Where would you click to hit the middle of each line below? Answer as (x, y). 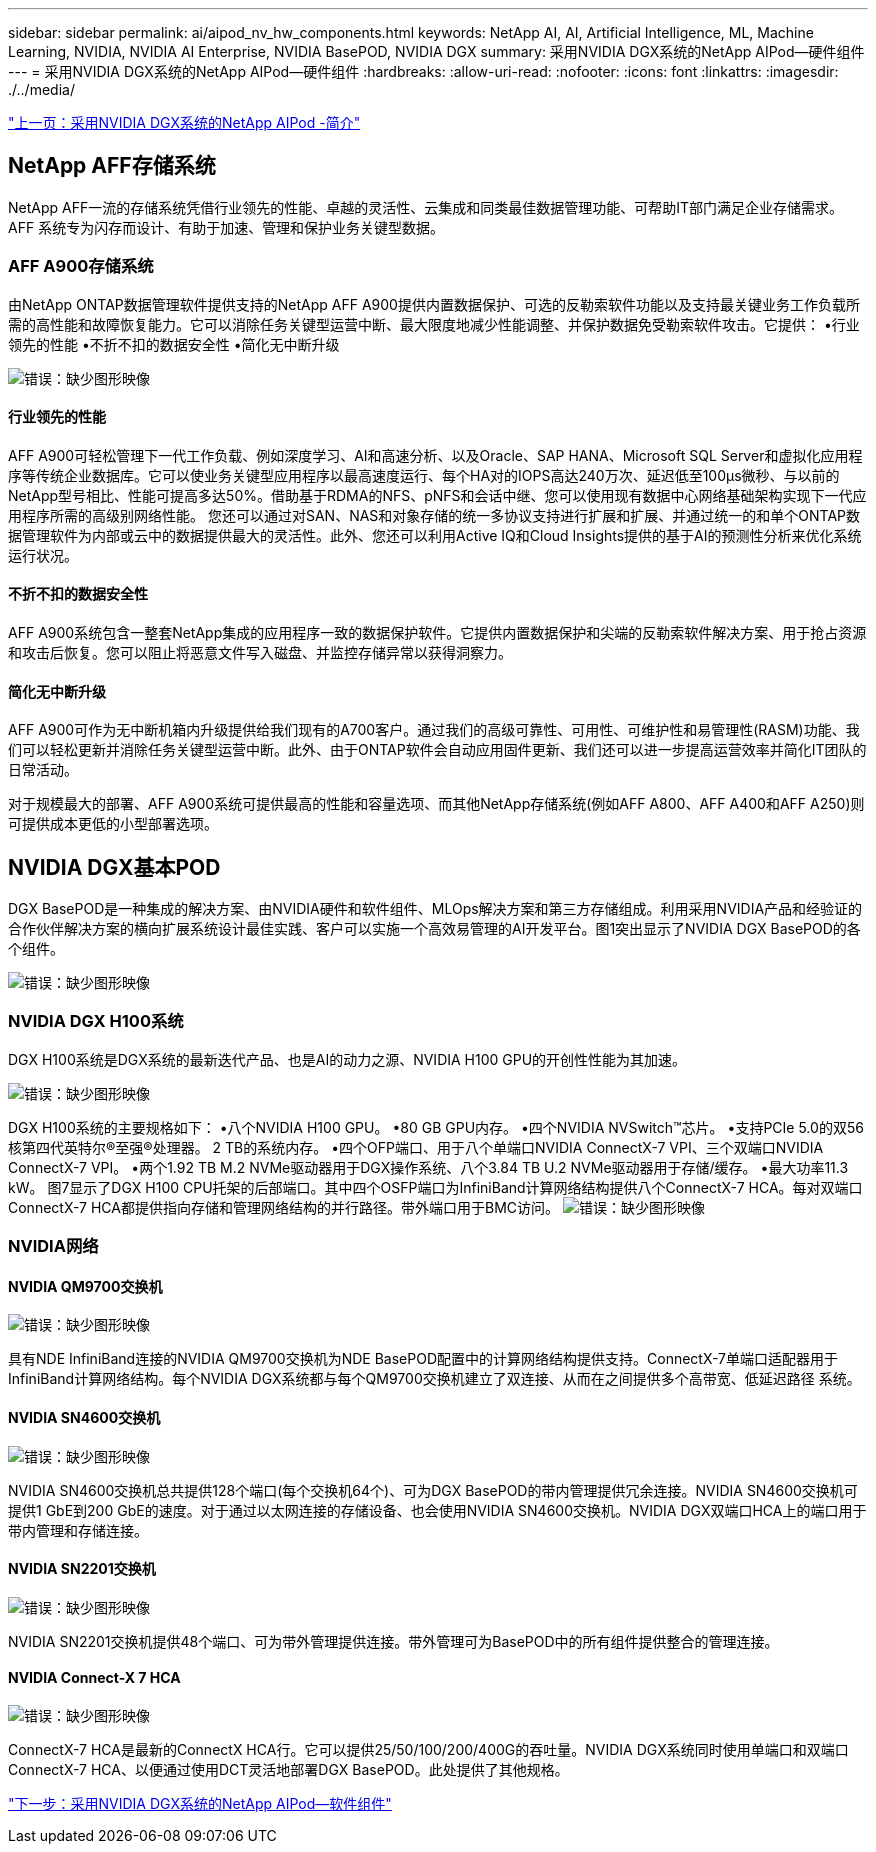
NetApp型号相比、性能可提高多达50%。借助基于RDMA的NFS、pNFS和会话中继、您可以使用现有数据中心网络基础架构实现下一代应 (437, 495)
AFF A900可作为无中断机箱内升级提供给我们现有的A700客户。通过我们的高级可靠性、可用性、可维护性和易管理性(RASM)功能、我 (434, 730)
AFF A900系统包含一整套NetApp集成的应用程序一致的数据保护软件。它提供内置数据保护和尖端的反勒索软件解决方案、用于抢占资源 (437, 633)
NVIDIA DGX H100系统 (96, 1021)
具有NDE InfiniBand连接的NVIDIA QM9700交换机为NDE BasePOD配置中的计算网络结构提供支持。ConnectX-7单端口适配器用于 (423, 1359)
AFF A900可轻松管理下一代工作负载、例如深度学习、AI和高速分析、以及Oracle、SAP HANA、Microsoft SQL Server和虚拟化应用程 (435, 455)
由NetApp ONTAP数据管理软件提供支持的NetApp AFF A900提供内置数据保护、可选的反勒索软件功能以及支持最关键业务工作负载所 (434, 304)
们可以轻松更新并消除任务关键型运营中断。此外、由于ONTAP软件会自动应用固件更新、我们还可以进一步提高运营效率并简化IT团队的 (437, 750)
